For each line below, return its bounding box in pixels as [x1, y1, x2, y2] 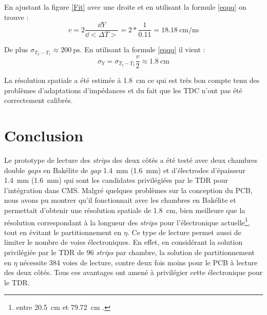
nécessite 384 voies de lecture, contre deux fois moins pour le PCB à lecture [20, 257, 258, 267]
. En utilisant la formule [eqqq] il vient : [80, 44, 205, 55]
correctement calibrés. [4, 95, 73, 106]
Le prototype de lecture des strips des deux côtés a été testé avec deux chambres [4, 155, 257, 165]
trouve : [4, 11, 29, 22]
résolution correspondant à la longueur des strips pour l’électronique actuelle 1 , [4, 215, 250, 227]
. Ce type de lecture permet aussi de [127, 226, 241, 237]
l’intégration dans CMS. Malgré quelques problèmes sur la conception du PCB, [4, 184, 253, 195]
